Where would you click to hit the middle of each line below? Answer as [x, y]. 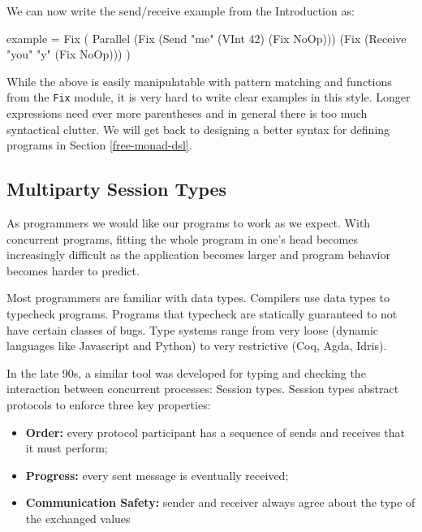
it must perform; [67, 448]
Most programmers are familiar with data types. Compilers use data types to [198, 298]
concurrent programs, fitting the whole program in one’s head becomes [182, 238]
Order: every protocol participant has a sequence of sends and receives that [215, 432]
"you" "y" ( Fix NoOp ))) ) [69, 54]
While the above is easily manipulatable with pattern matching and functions [199, 81]
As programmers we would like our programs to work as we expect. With [189, 223]
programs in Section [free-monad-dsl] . [99, 145]
